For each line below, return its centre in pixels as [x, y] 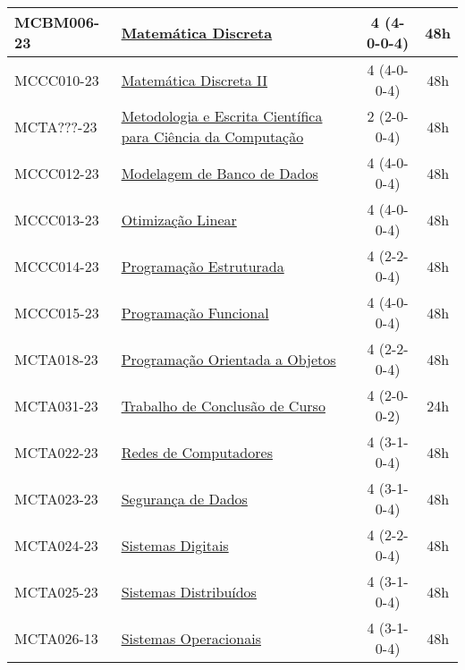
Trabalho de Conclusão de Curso [223, 405]
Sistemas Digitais [175, 545]
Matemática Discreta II [194, 80]
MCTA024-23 [56, 545]
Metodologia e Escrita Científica [222, 116]
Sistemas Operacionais [191, 638]
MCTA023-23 [56, 498]
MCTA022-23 [56, 452]
